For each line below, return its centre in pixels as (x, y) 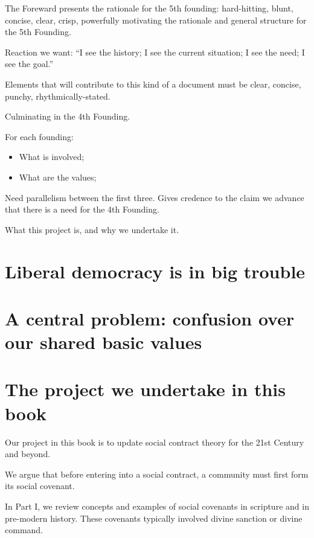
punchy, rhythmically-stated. (58, 96)
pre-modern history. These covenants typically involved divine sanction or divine (154, 518)
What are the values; (58, 177)
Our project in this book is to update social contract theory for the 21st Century (155, 442)
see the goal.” (29, 64)
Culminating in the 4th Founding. (68, 116)
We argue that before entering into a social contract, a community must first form (157, 474)
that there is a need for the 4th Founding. (82, 209)
